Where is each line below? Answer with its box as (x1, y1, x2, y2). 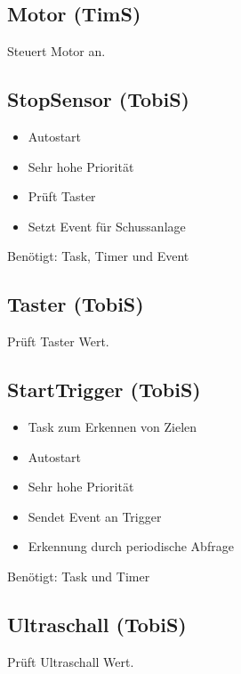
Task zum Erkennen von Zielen (28, 417, 197, 435)
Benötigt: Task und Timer (7, 566, 150, 585)
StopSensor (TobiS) (7, 85, 189, 113)
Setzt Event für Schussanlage (28, 216, 186, 235)
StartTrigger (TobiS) (7, 376, 201, 403)
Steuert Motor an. (7, 42, 106, 61)
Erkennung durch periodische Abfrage (28, 537, 234, 556)
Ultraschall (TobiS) (7, 610, 187, 637)
